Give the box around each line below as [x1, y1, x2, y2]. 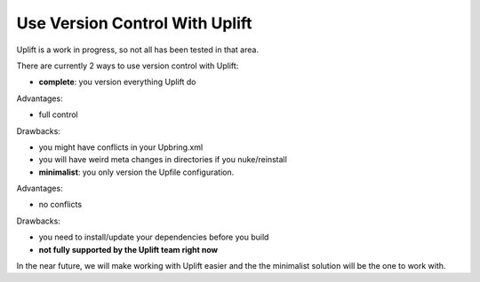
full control [38, 109, 79, 120]
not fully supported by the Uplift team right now [38, 244, 218, 255]
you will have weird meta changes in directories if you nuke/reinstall [38, 154, 288, 165]
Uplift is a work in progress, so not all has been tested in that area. [16, 44, 260, 55]
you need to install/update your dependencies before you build [38, 231, 269, 243]
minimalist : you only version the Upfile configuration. [38, 167, 235, 177]
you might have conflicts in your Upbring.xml [38, 142, 204, 153]
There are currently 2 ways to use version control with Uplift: [16, 60, 239, 71]
